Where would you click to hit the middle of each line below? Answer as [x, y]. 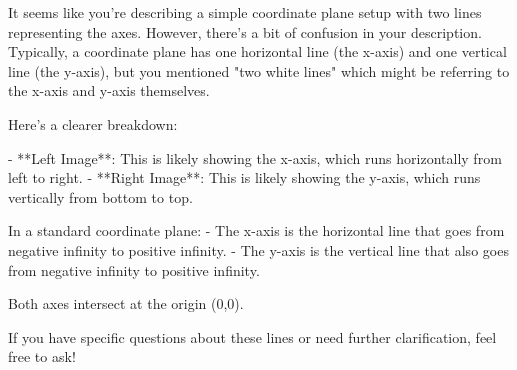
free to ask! [42, 356]
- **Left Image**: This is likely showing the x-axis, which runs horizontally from [255, 157]
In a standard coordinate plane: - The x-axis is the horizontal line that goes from [256, 230]
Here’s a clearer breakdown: [93, 123]
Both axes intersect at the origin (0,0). [126, 303]
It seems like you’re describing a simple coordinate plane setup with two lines [245, 12]
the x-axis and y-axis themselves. [109, 90]
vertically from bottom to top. [100, 196]
